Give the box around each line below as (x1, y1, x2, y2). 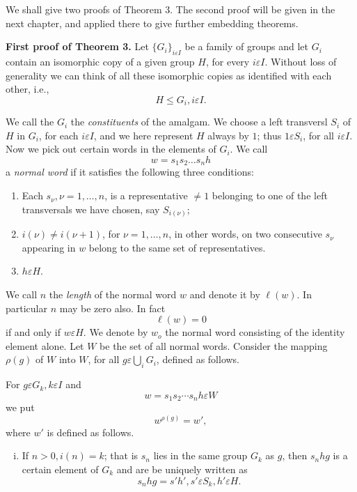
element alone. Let (6, 338, 84, 353)
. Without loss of (264, 54, 337, 68)
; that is (104, 448, 138, 463)
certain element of (22, 461, 99, 476)
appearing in (22, 240, 76, 254)
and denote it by (189, 286, 260, 301)
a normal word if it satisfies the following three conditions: (6, 164, 254, 179)
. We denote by (83, 325, 148, 339)
